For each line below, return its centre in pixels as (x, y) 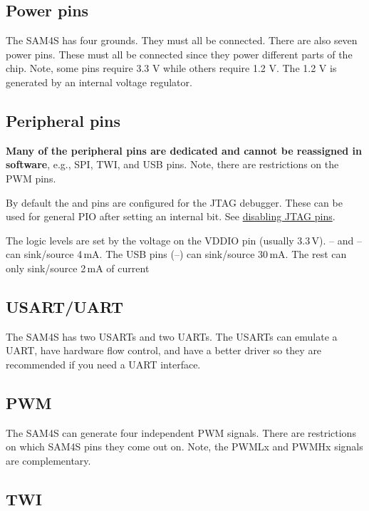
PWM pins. (31, 178)
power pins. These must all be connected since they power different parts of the (179, 54)
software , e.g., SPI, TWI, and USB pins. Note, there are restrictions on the (172, 164)
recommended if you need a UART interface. (103, 364)
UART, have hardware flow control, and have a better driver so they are (164, 350)
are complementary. (48, 460)
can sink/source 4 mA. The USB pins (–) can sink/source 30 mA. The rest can (176, 254)
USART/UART (64, 306)
